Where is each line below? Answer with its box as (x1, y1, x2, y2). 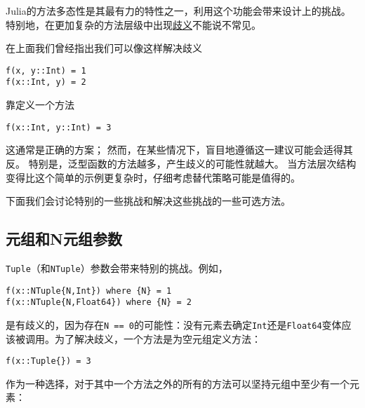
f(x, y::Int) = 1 (6, 65, 86, 76)
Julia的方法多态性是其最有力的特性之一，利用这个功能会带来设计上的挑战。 (6, 4, 351, 18)
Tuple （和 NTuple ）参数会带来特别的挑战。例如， (6, 260, 228, 275)
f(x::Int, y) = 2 (6, 77, 86, 88)
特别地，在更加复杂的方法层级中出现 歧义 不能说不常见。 (6, 17, 261, 32)
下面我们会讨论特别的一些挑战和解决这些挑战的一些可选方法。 (6, 193, 291, 208)
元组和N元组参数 (6, 228, 122, 250)
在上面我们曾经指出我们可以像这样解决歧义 (6, 41, 202, 55)
